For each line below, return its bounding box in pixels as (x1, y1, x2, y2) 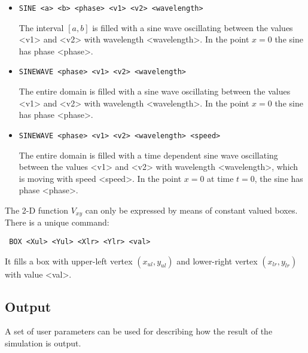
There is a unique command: (5, 216, 109, 229)
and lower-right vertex (176, 254, 258, 267)
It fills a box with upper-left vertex (5, 254, 133, 267)
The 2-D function (5, 203, 68, 216)
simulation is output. (5, 337, 81, 349)
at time (207, 172, 234, 184)
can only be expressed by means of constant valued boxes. (85, 203, 298, 216)
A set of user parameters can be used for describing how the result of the (5, 325, 273, 337)
